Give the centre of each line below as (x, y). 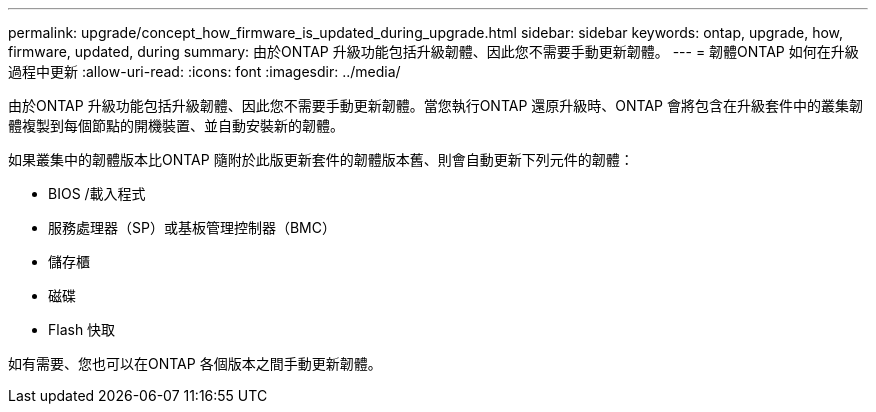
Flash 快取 (82, 329)
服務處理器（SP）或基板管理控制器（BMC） (192, 227)
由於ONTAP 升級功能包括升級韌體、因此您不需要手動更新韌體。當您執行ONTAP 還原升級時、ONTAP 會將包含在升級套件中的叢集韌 (435, 105)
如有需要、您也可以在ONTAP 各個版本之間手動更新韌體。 (195, 363)
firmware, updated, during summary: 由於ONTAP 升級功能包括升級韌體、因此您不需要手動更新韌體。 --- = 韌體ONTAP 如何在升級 (433, 51)
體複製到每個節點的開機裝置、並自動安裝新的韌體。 (176, 125)
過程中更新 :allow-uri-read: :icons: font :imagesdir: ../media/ (204, 71)
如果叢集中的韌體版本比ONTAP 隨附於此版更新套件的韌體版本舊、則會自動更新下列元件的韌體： (321, 159)
